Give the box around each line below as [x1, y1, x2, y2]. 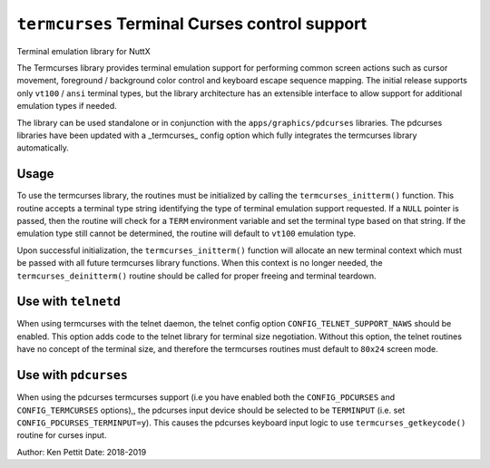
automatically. [16, 142, 70, 153]
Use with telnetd [16, 294, 122, 309]
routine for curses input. [16, 430, 107, 441]
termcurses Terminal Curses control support [16, 14, 367, 34]
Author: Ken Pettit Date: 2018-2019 [16, 446, 147, 457]
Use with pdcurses [16, 367, 129, 383]
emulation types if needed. [16, 101, 117, 112]
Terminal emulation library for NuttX [16, 45, 151, 56]
